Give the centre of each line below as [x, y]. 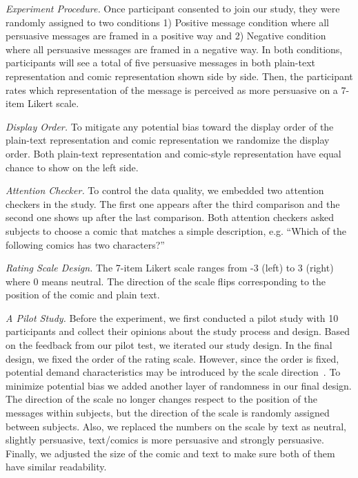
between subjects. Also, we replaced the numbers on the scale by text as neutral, [176, 426]
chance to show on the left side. [72, 167]
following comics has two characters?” [85, 244]
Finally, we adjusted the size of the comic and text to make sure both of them [170, 453]
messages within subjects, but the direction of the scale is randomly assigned [168, 413]
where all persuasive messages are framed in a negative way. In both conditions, [174, 49]
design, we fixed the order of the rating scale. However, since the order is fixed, [172, 358]
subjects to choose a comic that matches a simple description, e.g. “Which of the [176, 230]
